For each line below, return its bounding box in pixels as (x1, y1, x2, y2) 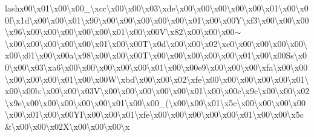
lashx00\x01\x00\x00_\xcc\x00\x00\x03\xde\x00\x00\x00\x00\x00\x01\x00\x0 (5, 2, 309, 14)
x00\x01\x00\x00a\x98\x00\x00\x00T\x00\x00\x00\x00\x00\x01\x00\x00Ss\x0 (5, 49, 307, 62)
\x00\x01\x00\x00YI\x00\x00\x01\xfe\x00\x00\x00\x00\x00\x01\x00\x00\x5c (5, 108, 304, 121)
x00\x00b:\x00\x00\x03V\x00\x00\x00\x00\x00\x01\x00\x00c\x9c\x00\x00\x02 (5, 84, 310, 97)
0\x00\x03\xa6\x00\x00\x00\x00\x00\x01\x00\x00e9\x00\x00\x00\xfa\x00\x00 (5, 60, 308, 73)
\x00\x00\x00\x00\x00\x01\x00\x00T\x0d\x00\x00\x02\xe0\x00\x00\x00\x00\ (5, 37, 307, 49)
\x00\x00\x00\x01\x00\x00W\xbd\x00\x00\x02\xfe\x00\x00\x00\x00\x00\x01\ (5, 72, 309, 85)
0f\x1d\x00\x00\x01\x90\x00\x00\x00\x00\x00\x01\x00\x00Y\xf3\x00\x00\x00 (5, 13, 309, 26)
